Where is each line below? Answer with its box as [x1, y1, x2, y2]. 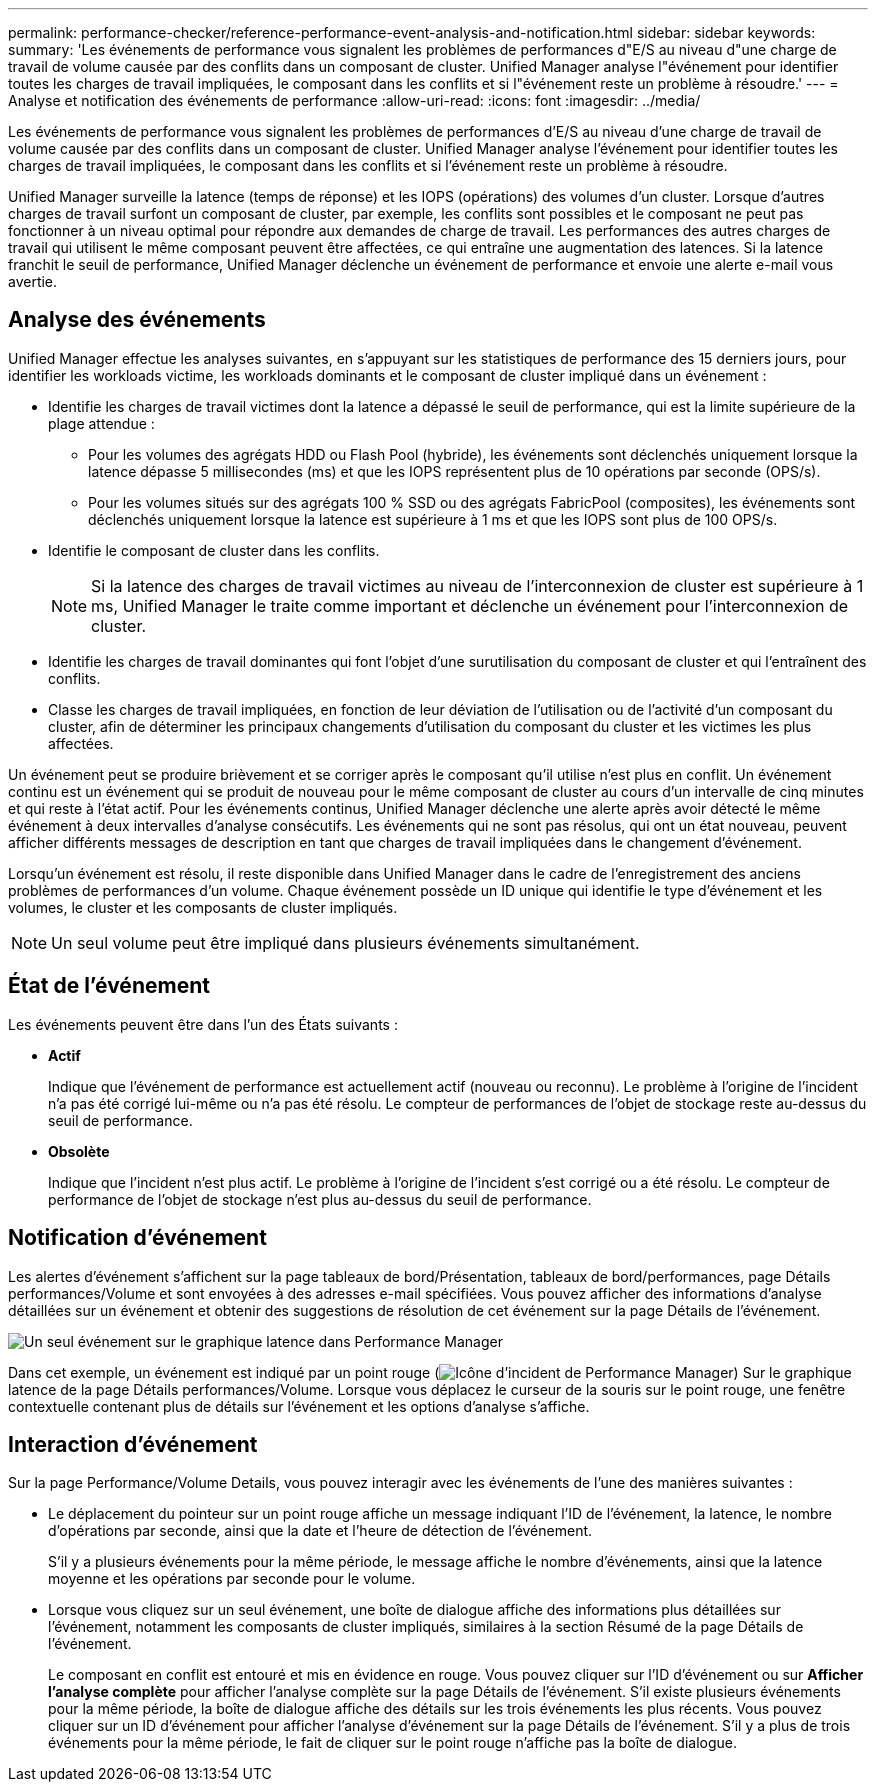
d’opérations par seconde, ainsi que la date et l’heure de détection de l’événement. [48, 1522, 593, 1540]
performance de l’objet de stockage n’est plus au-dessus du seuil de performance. [48, 1190, 592, 1208]
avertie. [8, 273, 58, 290]
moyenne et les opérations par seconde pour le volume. [48, 1570, 416, 1588]
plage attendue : [48, 414, 155, 432]
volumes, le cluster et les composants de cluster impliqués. [8, 898, 398, 916]
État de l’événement [8, 973, 210, 999]
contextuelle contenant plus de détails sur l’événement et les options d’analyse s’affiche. [8, 1397, 590, 1415]
